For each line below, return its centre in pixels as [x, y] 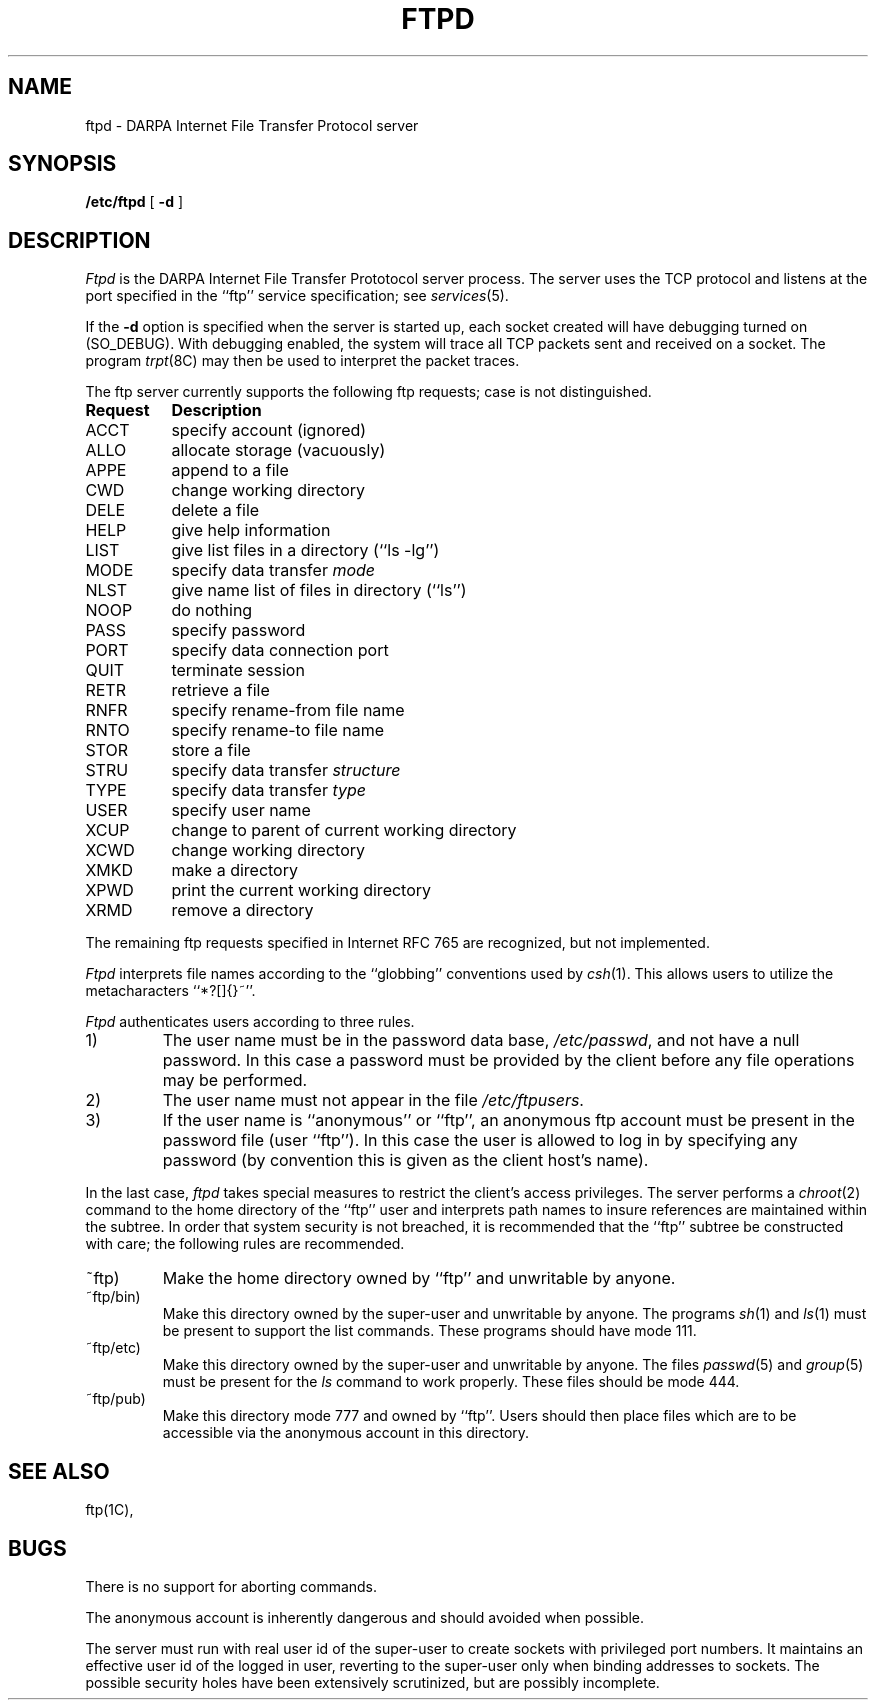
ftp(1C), [109, 1510]
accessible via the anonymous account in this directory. [346, 1433]
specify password [238, 630]
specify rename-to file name [278, 730]
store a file [211, 750]
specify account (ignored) [269, 430]
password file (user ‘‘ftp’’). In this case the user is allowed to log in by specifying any [480, 1140]
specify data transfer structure [286, 770]
